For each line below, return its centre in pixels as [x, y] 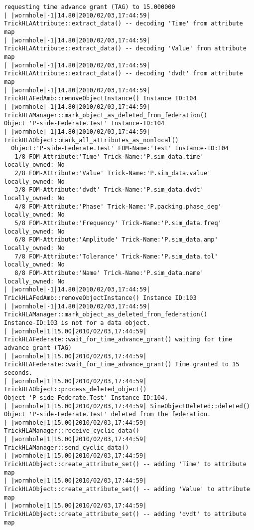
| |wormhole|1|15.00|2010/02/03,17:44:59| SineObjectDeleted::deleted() [127, 406]
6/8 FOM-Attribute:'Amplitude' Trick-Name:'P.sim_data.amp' [116, 240]
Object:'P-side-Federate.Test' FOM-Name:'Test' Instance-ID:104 [120, 148]
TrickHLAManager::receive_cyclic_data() [72, 431]
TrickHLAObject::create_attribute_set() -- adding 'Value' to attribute [127, 489]
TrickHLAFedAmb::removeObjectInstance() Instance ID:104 [100, 99]
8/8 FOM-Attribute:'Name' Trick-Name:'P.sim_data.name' [109, 273]
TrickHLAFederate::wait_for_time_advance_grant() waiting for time [118, 340]
